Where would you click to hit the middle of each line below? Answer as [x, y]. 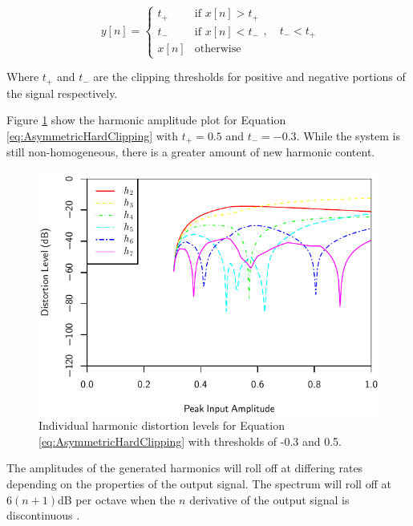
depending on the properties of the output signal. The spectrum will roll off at [199, 483]
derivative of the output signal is [269, 499]
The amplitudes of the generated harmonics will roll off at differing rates [185, 468]
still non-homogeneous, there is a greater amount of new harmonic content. [191, 152]
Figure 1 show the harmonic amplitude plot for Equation [146, 120]
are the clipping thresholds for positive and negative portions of [249, 77]
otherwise [218, 49]
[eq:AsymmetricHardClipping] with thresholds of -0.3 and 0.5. [190, 441]
